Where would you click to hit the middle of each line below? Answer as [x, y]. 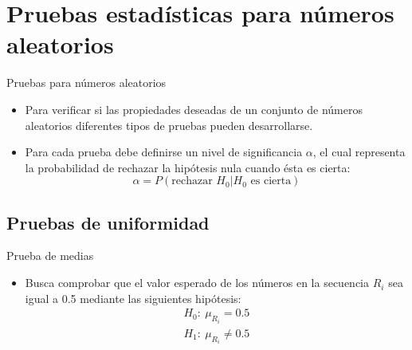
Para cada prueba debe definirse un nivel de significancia [164, 152]
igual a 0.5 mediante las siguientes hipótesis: [133, 298]
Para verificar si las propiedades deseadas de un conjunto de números [194, 109]
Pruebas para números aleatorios [86, 83]
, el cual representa [359, 152]
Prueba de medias [50, 256]
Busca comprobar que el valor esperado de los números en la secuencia [197, 283]
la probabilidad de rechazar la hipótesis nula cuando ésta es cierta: [188, 167]
